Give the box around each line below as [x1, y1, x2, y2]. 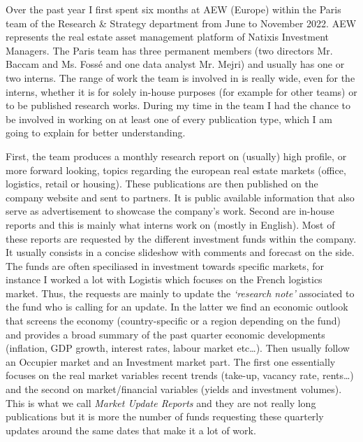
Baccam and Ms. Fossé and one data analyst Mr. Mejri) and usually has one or [6, 57, 345, 71]
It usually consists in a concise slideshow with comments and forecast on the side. [6, 245, 355, 259]
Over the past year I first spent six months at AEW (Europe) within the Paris [6, 2, 341, 16]
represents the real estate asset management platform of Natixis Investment [6, 29, 329, 44]
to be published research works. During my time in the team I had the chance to [6, 98, 351, 113]
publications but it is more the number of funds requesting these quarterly [6, 409, 324, 424]
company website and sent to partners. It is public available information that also [6, 190, 355, 204]
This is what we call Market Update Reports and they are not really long [6, 395, 316, 410]
